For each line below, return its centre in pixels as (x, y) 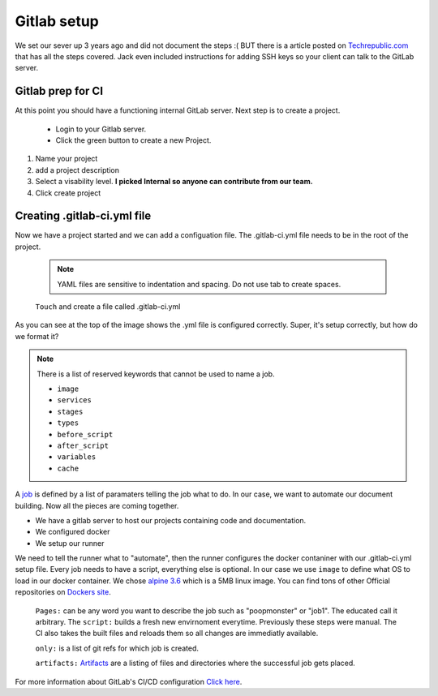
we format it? (37, 336)
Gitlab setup (57, 21)
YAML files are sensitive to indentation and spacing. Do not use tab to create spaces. (199, 284)
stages (70, 411)
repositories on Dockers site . (63, 592)
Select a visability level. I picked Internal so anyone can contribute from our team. (174, 182)
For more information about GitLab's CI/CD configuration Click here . (129, 681)
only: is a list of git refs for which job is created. (117, 648)
